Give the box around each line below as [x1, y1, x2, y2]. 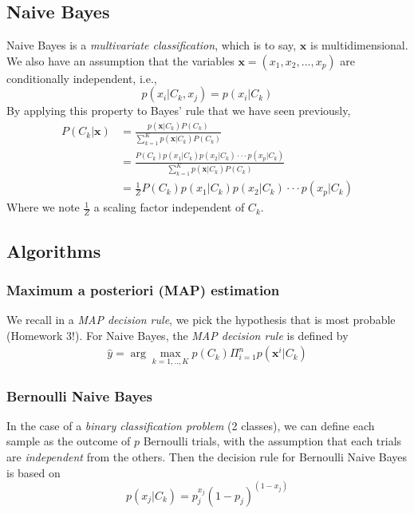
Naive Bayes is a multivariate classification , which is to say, [6, 37, 297, 53]
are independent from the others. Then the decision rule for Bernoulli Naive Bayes [6, 449, 408, 465]
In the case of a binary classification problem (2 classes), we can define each [6, 417, 375, 433]
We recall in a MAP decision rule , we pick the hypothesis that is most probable [6, 311, 396, 328]
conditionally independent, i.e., [6, 69, 157, 86]
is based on [6, 464, 61, 480]
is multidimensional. [310, 37, 408, 53]
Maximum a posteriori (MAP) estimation [6, 279, 280, 299]
